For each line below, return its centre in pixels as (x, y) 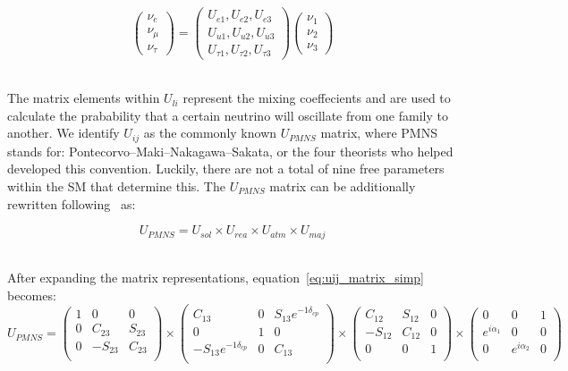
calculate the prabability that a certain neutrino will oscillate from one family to (228, 115)
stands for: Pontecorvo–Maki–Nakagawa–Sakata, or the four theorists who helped (230, 151)
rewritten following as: (72, 203)
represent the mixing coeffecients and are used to (317, 98)
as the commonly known (210, 133)
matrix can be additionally (343, 185)
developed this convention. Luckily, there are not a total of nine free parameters (226, 169)
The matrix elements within (84, 98)
